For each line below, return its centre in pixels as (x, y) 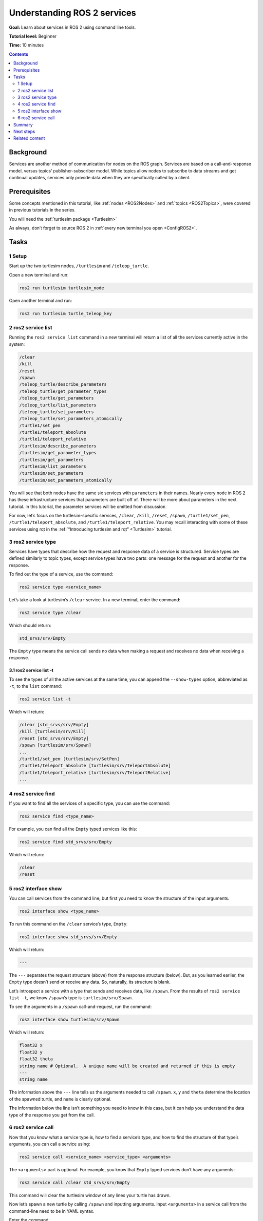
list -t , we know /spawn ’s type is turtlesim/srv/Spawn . (71, 998)
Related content (29, 138)
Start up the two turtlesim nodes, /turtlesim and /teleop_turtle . (79, 266)
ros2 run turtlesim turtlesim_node (62, 288)
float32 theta (36, 1059)
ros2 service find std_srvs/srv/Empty (66, 842)
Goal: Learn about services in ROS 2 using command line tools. (73, 27)
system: (17, 344)
